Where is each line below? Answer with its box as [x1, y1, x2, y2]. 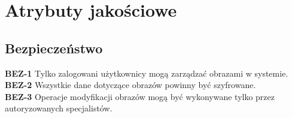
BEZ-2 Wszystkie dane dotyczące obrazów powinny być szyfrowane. [5, 78, 256, 91]
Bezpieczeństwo [5, 38, 103, 57]
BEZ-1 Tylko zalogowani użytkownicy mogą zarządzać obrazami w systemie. [5, 66, 288, 79]
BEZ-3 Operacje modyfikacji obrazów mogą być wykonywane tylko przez [5, 90, 275, 102]
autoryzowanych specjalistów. [5, 102, 112, 114]
